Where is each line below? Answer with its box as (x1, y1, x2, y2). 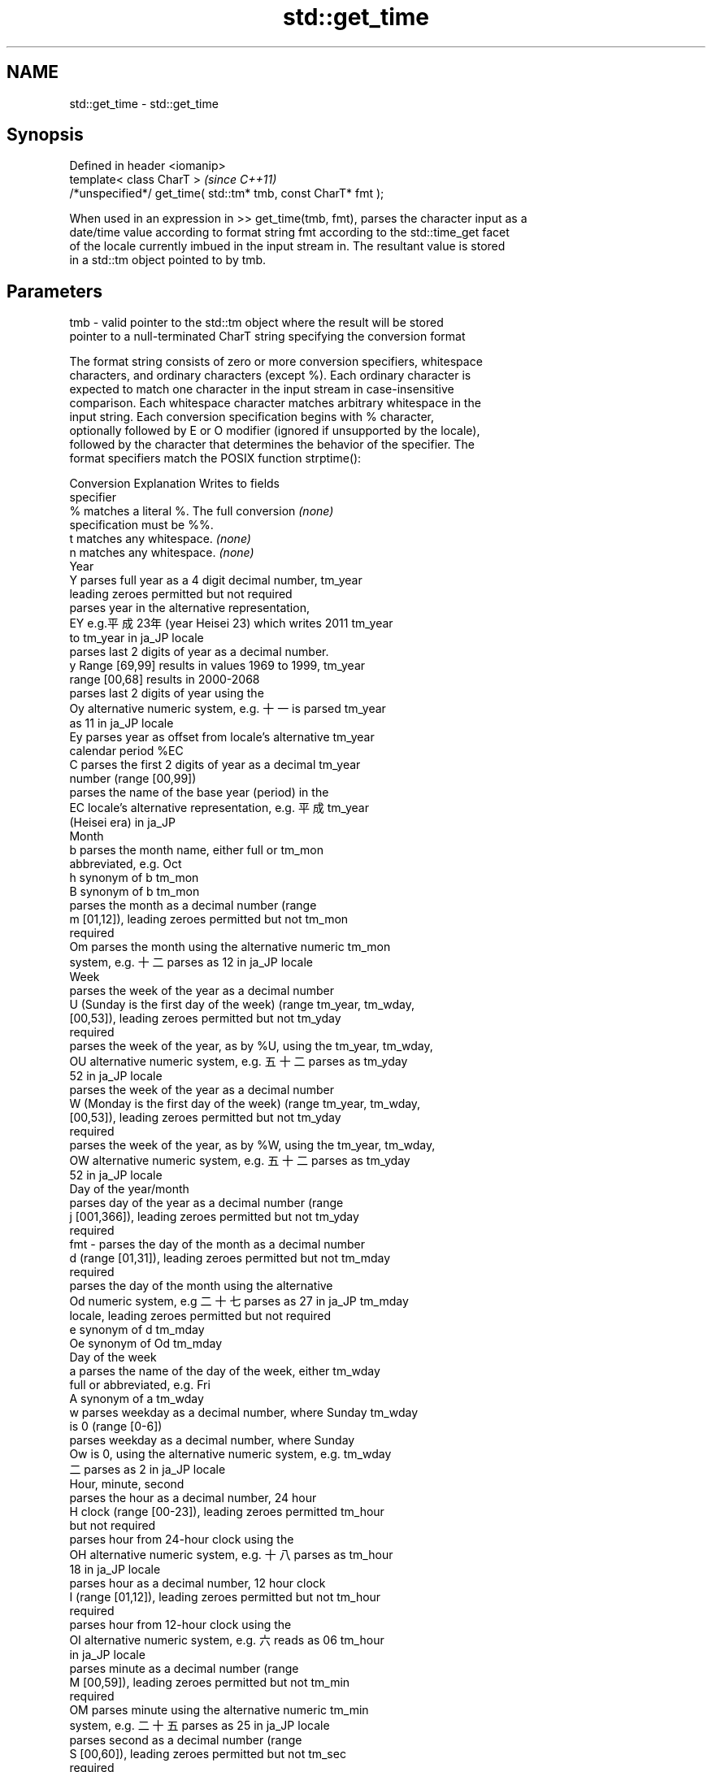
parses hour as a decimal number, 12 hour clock (69, 1576, 326, 1591)
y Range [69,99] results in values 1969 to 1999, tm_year (69, 658, 366, 673)
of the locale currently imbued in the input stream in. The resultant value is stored (69, 239, 506, 254)
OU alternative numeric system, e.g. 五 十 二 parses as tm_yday (69, 1054, 408, 1069)
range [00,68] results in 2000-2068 (69, 672, 260, 687)
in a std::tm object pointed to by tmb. (69, 253, 267, 267)
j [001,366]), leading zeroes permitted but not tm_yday (69, 1210, 359, 1224)
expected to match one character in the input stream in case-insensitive (69, 382, 454, 397)
